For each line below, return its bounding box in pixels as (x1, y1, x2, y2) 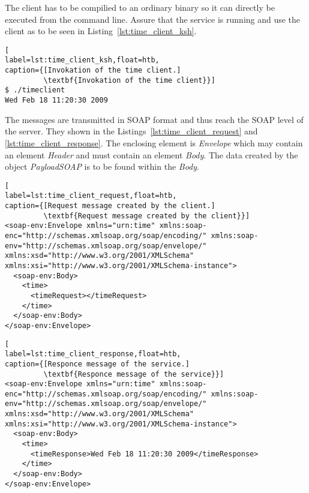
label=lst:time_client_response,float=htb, (5, 350, 181, 359)
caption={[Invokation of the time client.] (5, 66, 181, 75)
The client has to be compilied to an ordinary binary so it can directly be (5, 1, 275, 13)
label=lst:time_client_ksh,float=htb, (5, 56, 160, 65)
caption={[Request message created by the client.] (5, 202, 215, 210)
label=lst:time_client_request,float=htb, (5, 191, 177, 200)
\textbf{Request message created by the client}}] (43, 211, 250, 220)
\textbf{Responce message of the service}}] (43, 369, 224, 378)
